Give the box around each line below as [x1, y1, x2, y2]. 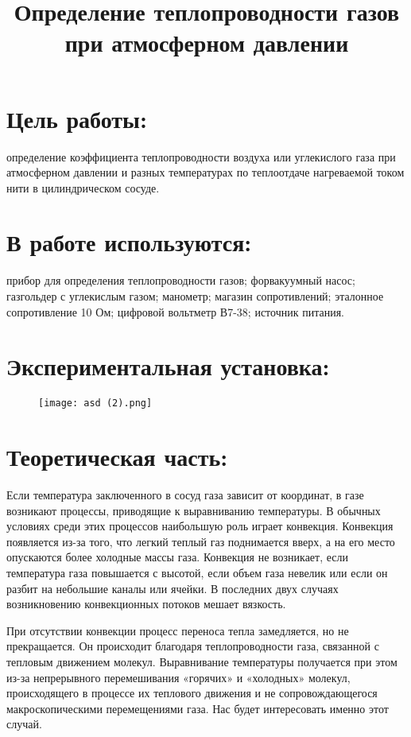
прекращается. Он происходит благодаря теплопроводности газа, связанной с [6, 638, 379, 654]
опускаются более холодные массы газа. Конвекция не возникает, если [6, 549, 348, 565]
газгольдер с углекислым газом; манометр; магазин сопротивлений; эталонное [6, 288, 384, 304]
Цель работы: [6, 102, 147, 134]
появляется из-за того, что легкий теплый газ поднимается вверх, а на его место [6, 533, 395, 549]
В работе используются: [6, 226, 252, 258]
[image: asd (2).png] [38, 398, 153, 409]
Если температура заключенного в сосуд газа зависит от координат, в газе [6, 487, 364, 503]
